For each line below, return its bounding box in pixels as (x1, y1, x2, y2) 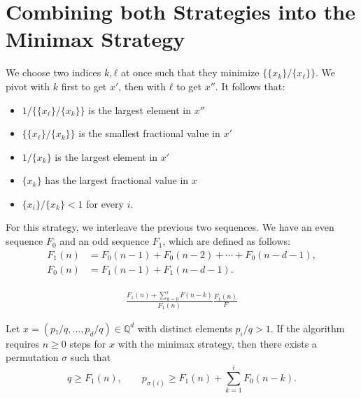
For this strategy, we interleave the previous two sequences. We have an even (6, 220, 334, 234)
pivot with (6, 78, 50, 93)
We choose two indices (6, 65, 101, 80)
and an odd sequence (59, 234, 150, 248)
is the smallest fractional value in (78, 126, 220, 141)
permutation (6, 350, 59, 364)
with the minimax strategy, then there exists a (118, 336, 317, 350)
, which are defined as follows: (162, 234, 290, 248)
